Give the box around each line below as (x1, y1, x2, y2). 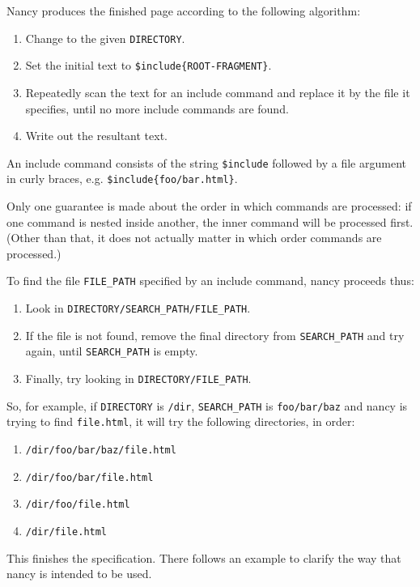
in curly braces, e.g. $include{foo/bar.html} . (6, 170, 238, 187)
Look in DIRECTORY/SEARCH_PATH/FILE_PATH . (25, 300, 251, 317)
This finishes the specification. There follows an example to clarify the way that (6, 549, 401, 566)
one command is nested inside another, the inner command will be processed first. (6, 213, 414, 230)
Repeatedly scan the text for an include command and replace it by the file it (25, 83, 410, 100)
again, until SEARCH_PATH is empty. (25, 342, 198, 359)
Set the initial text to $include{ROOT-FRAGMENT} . (25, 57, 272, 74)
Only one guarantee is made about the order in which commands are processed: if (6, 198, 412, 214)
